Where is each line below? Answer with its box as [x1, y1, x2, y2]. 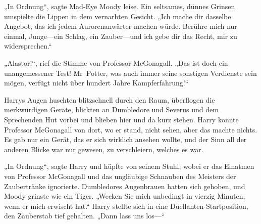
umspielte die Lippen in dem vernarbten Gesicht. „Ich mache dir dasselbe [4, 11, 231, 21]
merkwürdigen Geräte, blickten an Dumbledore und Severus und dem [4, 104, 219, 115]
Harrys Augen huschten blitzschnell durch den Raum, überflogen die [4, 94, 215, 105]
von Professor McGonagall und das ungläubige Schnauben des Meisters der [4, 170, 236, 181]
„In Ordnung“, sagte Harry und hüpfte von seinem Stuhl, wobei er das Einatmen [4, 161, 254, 171]
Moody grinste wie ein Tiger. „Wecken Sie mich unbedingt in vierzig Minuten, [4, 191, 245, 201]
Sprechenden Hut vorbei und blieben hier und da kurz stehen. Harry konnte [4, 114, 239, 124]
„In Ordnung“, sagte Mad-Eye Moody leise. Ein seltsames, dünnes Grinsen [4, 1, 235, 11]
